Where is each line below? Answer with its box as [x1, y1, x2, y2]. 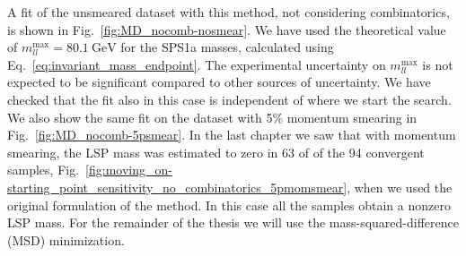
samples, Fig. [7, 160, 80, 179]
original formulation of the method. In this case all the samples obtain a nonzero [7, 195, 451, 214]
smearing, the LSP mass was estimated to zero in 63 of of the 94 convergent [7, 142, 425, 161]
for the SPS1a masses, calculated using [120, 38, 334, 56]
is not [422, 55, 453, 73]
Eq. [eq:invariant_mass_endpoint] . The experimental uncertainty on [7, 55, 386, 73]
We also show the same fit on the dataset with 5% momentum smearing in [7, 107, 418, 126]
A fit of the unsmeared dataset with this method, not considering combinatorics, [7, 3, 450, 21]
